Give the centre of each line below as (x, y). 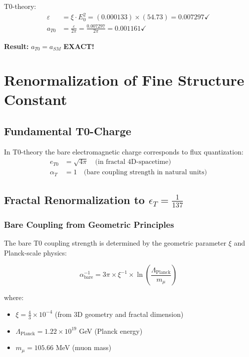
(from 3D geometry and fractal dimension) (119, 314)
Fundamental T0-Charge (68, 131)
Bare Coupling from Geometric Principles (89, 224)
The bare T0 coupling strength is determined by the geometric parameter (115, 243)
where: (14, 297)
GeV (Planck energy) (111, 331)
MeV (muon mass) (84, 347)
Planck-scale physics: (36, 252)
